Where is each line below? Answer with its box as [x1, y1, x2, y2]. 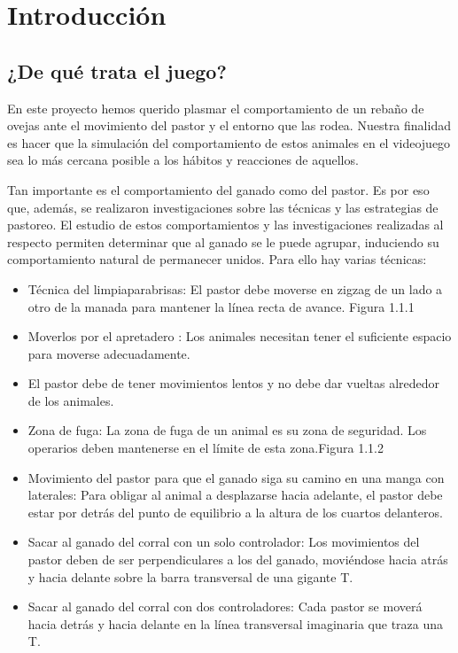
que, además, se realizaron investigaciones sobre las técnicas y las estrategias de [7, 198, 439, 216]
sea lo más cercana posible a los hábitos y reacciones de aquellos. [7, 151, 359, 169]
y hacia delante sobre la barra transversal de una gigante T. [27, 567, 353, 586]
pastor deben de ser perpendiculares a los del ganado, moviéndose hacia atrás [27, 550, 448, 569]
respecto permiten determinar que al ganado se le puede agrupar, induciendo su [7, 232, 439, 251]
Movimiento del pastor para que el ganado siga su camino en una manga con [27, 468, 445, 486]
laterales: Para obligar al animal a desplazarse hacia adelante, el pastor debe [27, 486, 443, 504]
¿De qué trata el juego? [7, 57, 227, 84]
